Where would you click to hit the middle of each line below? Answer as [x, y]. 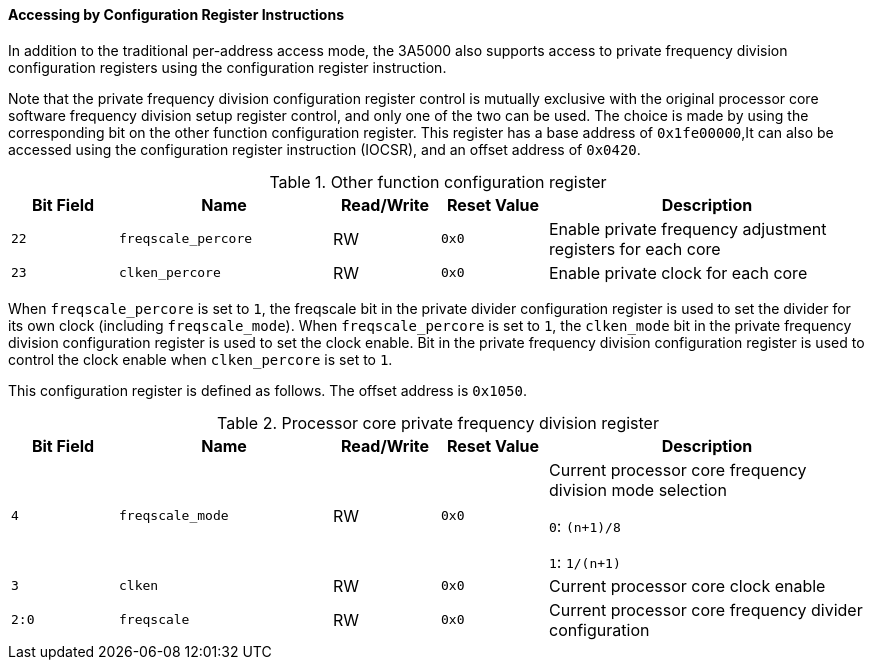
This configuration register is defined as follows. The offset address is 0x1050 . [267, 390]
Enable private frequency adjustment [688, 228]
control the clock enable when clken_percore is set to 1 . [200, 359]
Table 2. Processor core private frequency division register [438, 422]
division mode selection [638, 489]
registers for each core [635, 248]
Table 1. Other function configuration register [438, 181]
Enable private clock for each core [678, 272]
